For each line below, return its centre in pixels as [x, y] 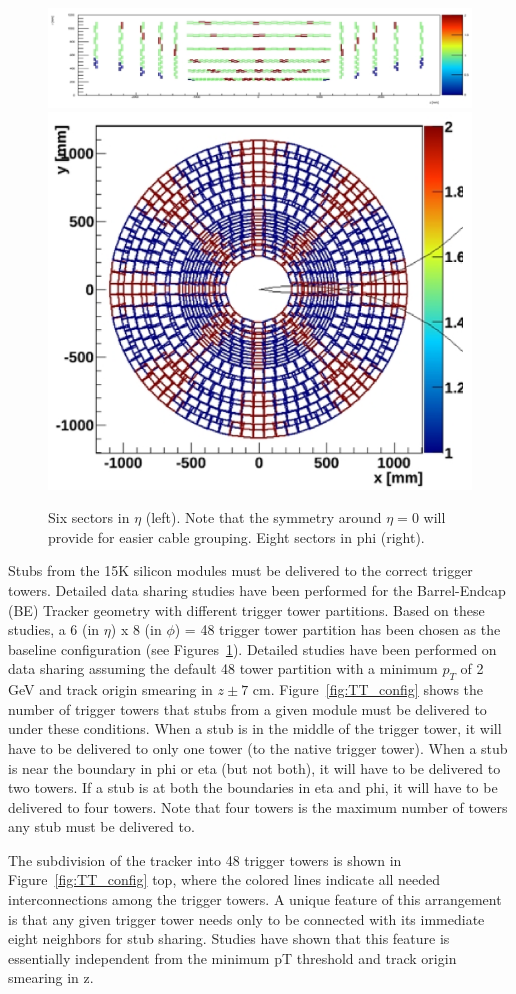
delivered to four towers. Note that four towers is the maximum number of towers [258, 806]
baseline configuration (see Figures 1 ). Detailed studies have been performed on [252, 648]
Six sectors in [89, 517]
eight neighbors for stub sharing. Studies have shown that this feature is [229, 938]
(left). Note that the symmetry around [263, 517]
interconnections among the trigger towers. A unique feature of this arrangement [255, 899]
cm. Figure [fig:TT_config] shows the [368, 689]
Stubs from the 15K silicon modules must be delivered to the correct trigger [240, 570]
